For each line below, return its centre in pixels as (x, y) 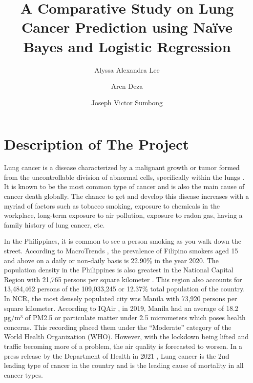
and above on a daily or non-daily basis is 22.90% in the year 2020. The (111, 260)
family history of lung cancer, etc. (54, 224)
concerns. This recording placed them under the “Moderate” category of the (118, 327)
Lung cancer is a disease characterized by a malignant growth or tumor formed (122, 167)
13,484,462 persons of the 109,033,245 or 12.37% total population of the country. (125, 289)
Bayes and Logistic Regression (127, 46)
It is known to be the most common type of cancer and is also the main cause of (124, 186)
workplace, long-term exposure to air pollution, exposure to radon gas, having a (123, 215)
